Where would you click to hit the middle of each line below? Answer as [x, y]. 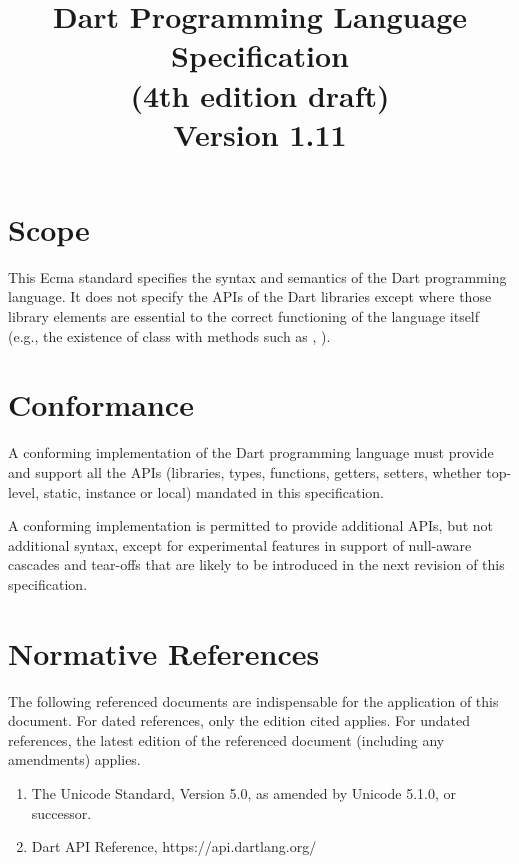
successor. [61, 812]
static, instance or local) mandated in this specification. [214, 491]
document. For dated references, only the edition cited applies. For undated [239, 720]
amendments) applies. [74, 759]
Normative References [164, 652]
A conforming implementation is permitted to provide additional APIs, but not [251, 525]
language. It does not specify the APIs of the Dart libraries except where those [250, 296]
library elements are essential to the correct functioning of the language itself [244, 316]
